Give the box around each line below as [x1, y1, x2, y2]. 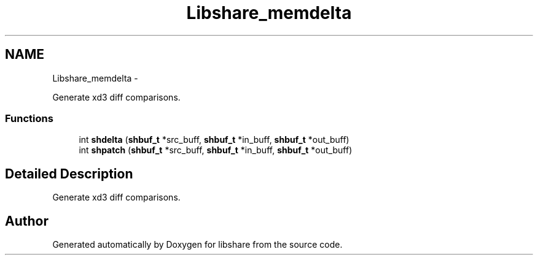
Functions [5, 112, 53, 124]
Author [5, 213, 49, 229]
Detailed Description [5, 166, 133, 182]
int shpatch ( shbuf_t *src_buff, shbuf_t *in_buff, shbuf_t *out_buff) [79, 145, 353, 156]
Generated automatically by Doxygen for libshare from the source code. [52, 239, 343, 250]
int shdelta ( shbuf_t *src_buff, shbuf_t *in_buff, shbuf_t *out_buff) [79, 134, 349, 145]
